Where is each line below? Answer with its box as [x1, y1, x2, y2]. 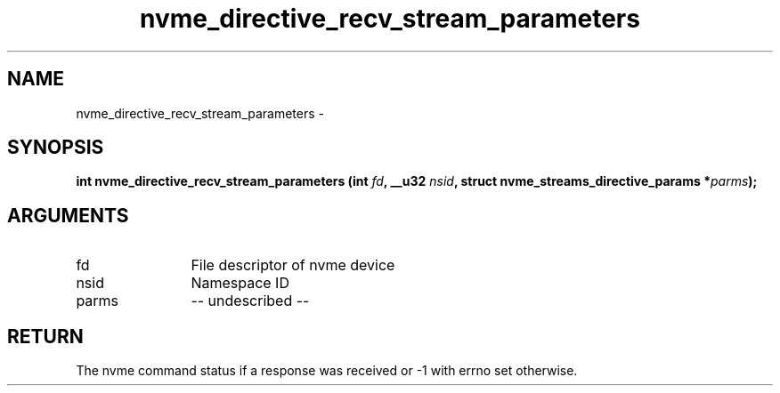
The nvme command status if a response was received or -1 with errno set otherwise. [76, 363, 578, 379]
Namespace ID [191, 274, 289, 293]
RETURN [7, 325, 84, 348]
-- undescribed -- [191, 292, 310, 310]
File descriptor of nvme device [191, 256, 395, 275]
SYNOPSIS [7, 136, 104, 159]
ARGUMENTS [7, 204, 129, 227]
